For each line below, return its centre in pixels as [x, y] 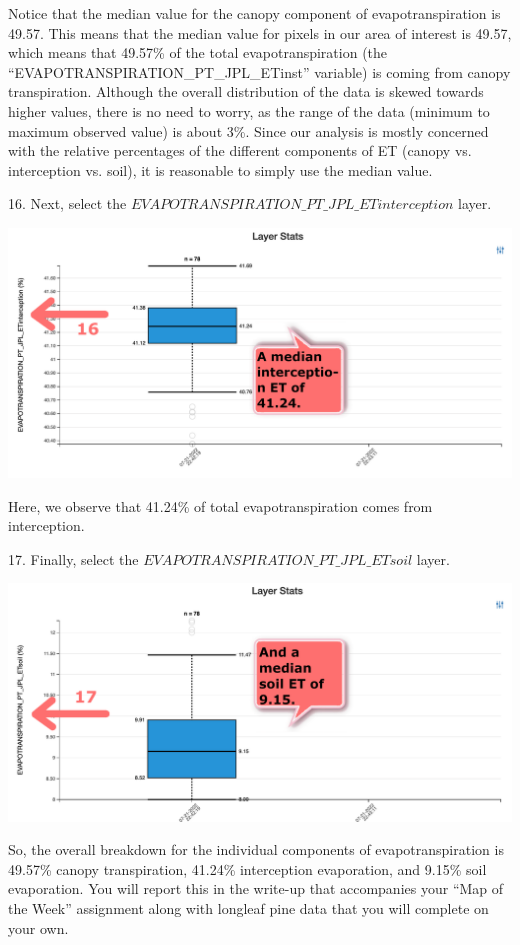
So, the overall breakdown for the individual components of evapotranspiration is [256, 849]
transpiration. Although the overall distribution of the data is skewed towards [246, 91]
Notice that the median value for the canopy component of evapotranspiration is [254, 13]
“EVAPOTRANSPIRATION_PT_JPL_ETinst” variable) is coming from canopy [259, 71]
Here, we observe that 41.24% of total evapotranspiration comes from [220, 505]
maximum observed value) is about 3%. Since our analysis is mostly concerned [248, 130]
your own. [38, 927]
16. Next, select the [67, 203]
